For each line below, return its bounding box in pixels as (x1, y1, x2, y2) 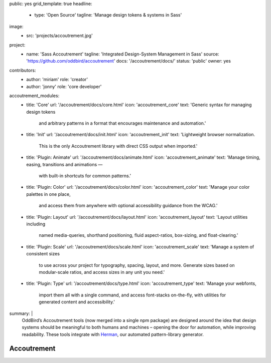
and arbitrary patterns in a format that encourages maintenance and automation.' (39, 120, 206, 126)
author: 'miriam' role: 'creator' (26, 77, 88, 83)
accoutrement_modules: (9, 93, 60, 99)
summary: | (9, 310, 33, 316)
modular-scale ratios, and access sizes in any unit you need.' (39, 269, 165, 275)
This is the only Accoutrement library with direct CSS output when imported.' (39, 143, 198, 149)
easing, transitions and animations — (26, 161, 103, 167)
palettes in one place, (26, 191, 71, 197)
